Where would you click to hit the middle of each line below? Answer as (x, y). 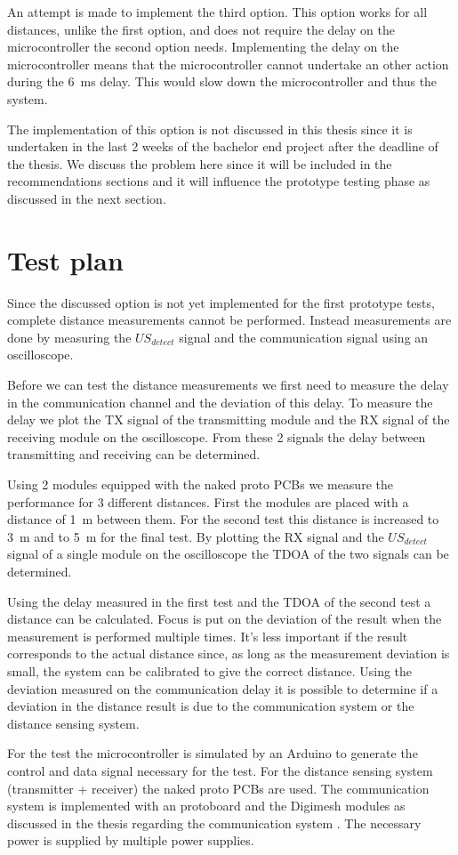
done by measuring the (69, 337)
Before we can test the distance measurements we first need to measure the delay (228, 385)
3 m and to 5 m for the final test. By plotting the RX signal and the (196, 536)
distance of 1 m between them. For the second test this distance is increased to (223, 519)
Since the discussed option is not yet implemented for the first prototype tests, (221, 302)
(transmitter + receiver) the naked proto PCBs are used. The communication (218, 788)
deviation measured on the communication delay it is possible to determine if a (223, 688)
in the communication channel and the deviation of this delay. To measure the (220, 402)
